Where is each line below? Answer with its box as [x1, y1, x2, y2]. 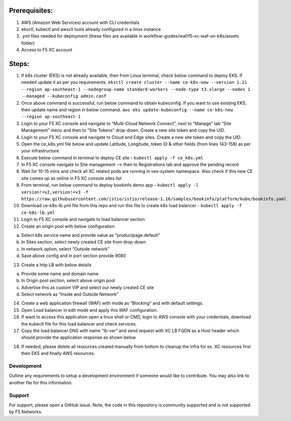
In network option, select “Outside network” [21, 246, 110, 252]
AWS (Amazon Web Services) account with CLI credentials [21, 20, 140, 25]
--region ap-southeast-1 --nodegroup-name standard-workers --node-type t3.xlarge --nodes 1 [21, 86, 251, 92]
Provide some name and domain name [21, 271, 99, 277]
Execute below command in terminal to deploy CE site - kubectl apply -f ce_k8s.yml [21, 155, 204, 161]
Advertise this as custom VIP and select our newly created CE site [21, 284, 154, 290]
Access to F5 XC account [21, 47, 73, 53]
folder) [21, 40, 35, 46]
